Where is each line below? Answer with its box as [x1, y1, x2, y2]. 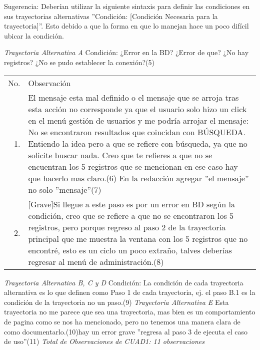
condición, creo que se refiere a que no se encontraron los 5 [28, 209, 234, 221]
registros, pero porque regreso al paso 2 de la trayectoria [28, 221, 225, 233]
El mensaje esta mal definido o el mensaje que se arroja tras [28, 91, 239, 103]
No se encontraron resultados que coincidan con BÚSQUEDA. [28, 126, 245, 138]
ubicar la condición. [4, 30, 64, 41]
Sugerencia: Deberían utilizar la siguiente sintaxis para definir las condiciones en [4, 1, 250, 11]
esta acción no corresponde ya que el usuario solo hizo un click [28, 103, 247, 115]
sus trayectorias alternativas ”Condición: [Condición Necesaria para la [4, 11, 218, 21]
